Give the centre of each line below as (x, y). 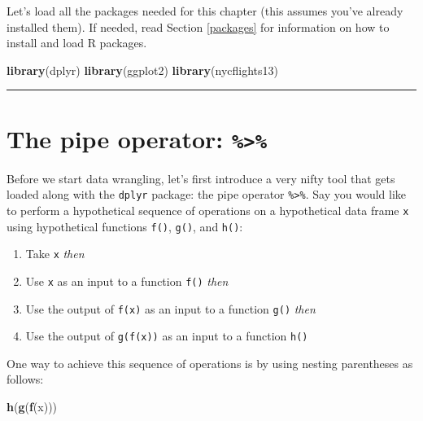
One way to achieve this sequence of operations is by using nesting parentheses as (210, 363)
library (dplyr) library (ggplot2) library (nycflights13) (142, 70)
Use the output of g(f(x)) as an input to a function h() (167, 336)
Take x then (55, 254)
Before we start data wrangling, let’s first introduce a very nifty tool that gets (201, 178)
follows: (25, 379)
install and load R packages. (77, 43)
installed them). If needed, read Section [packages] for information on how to (198, 26)
